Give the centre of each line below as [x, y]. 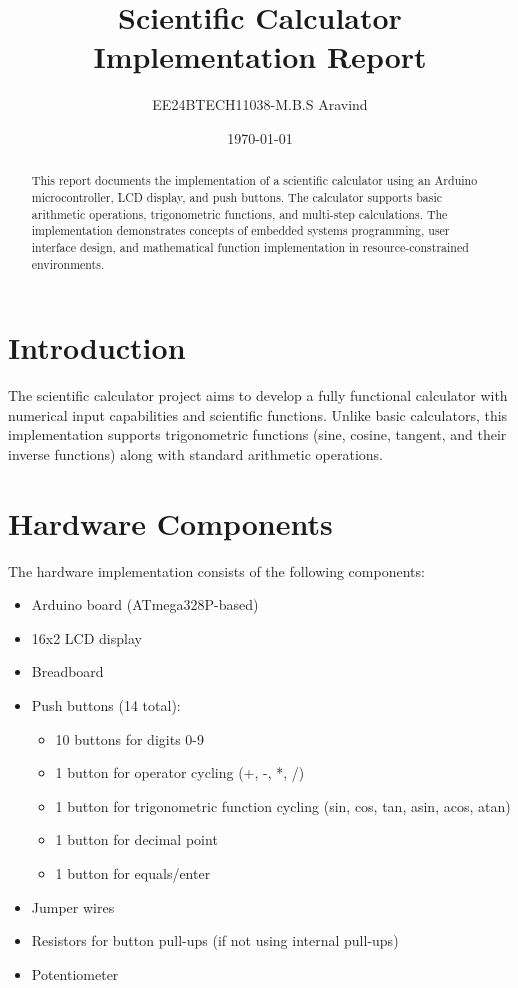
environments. [68, 263]
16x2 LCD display [86, 637]
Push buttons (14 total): [106, 705]
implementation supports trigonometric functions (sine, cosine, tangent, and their [257, 434]
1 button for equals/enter [133, 873]
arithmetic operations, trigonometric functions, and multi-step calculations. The [239, 213]
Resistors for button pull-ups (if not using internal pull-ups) [215, 940]
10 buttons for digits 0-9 [129, 738]
